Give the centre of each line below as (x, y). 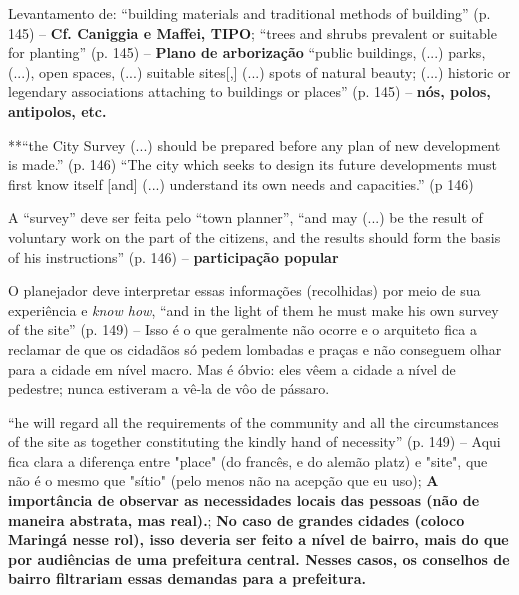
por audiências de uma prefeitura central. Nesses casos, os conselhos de (259, 558)
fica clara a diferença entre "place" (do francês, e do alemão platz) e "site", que (248, 460)
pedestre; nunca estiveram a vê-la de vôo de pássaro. (169, 388)
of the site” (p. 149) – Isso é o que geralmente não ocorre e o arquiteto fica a (242, 329)
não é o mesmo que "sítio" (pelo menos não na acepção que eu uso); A (223, 480)
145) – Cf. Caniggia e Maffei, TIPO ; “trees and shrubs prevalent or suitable (252, 32)
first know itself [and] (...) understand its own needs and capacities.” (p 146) (241, 183)
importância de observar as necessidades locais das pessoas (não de (244, 500)
